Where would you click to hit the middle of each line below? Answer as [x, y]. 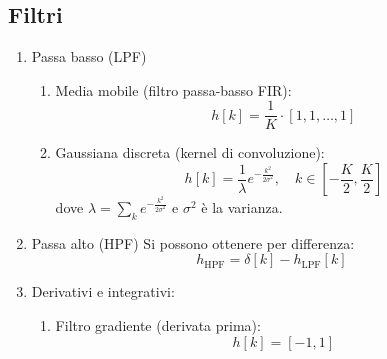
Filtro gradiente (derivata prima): [158, 325]
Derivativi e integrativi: [103, 291]
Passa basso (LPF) [89, 56]
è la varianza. [242, 207]
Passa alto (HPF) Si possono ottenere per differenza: [193, 242]
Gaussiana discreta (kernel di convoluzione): [190, 152]
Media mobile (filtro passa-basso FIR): [173, 89]
